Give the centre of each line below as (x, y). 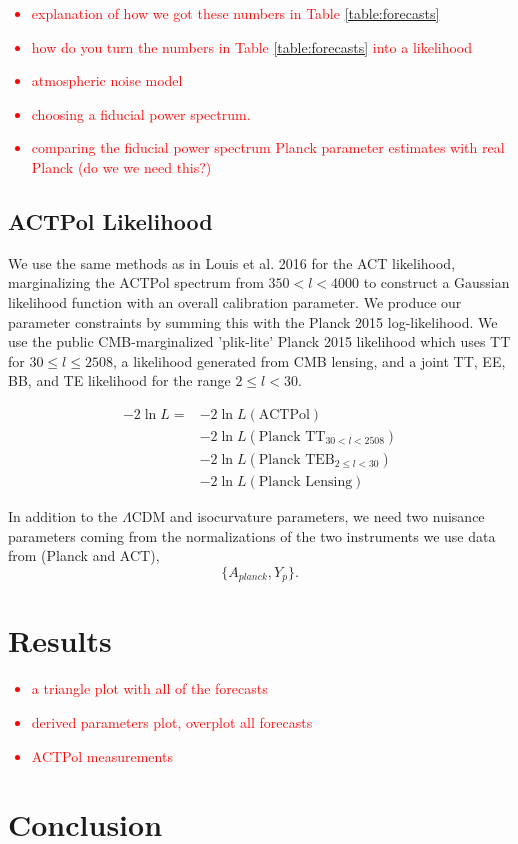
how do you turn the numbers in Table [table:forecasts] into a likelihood (252, 46)
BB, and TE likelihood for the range (119, 380)
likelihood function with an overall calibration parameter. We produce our (235, 301)
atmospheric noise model (107, 80)
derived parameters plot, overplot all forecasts (172, 722)
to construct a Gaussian (436, 282)
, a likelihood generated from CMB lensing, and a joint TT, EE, (309, 360)
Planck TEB (296, 460)
